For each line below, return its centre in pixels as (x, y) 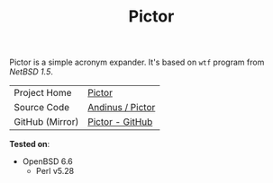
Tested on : (30, 144)
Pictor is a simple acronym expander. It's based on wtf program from (137, 62)
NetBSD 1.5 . (32, 72)
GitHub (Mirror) (46, 122)
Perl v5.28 (55, 171)
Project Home (43, 93)
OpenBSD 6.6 (48, 161)
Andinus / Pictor (121, 108)
